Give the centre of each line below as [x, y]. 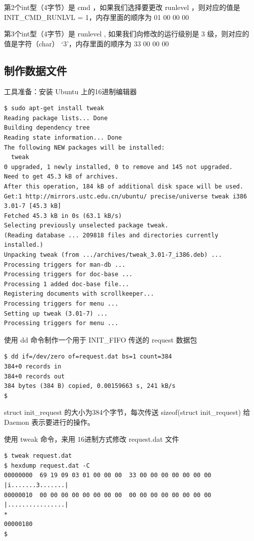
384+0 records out [34, 376]
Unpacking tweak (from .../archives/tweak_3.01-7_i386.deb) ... [113, 255]
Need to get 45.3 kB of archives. [61, 177]
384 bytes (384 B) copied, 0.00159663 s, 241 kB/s [90, 386]
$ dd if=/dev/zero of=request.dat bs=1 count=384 [88, 357]
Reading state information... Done [63, 137]
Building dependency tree [47, 128]
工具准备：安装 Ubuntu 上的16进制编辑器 [71, 91]
